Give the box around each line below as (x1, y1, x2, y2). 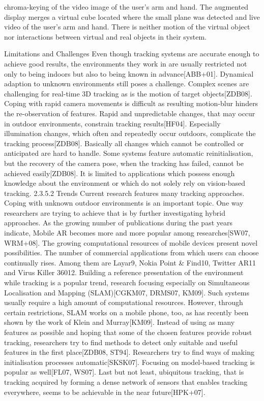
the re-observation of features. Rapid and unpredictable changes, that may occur (4, 108, 255, 118)
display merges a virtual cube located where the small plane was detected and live (4, 11, 260, 22)
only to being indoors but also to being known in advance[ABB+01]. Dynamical (4, 68, 254, 79)
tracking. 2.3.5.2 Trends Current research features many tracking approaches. (4, 187, 245, 198)
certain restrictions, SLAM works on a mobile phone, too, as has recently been (4, 307, 249, 317)
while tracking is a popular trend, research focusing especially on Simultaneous (4, 277, 250, 288)
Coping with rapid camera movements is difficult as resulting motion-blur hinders (4, 98, 258, 109)
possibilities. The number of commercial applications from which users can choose (4, 247, 259, 258)
